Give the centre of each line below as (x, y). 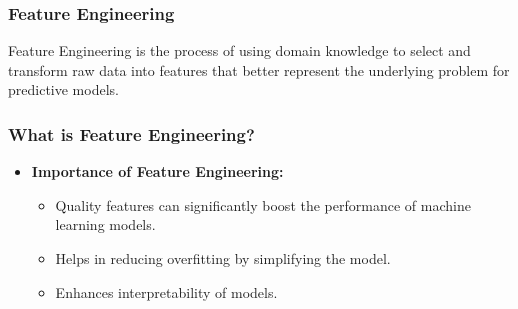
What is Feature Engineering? (131, 133)
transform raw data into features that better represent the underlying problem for (259, 69)
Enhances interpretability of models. (166, 291)
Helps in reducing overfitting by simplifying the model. (223, 258)
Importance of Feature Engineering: (157, 171)
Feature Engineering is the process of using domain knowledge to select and (239, 50)
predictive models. (63, 89)
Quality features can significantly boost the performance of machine (263, 204)
